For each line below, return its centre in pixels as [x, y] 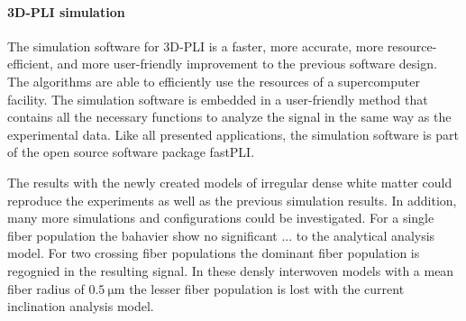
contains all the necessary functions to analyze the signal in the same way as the [229, 117]
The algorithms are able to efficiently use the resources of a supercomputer [214, 81]
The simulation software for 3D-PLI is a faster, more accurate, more [196, 46]
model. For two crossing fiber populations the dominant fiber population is [214, 253]
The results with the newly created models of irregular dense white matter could [230, 182]
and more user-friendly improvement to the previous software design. [247, 64]
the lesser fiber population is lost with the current [267, 288]
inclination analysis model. [81, 306]
